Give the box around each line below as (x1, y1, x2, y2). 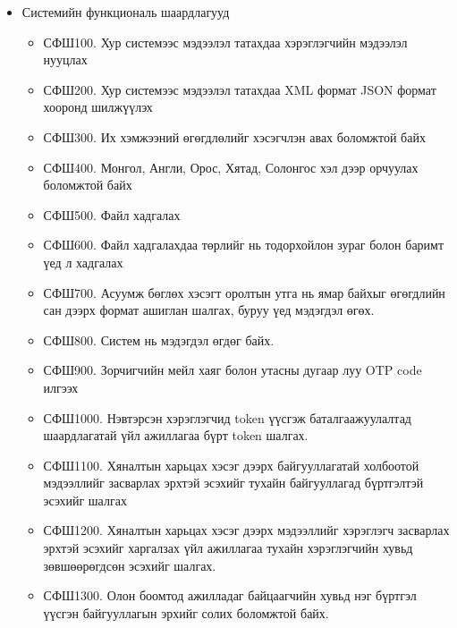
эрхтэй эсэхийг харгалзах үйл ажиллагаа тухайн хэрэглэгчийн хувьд (43, 539, 413, 557)
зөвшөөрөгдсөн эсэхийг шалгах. (43, 556, 216, 574)
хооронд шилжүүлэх (43, 98, 153, 116)
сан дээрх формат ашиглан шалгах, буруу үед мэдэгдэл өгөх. (43, 301, 375, 319)
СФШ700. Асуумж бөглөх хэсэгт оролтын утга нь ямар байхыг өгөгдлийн (43, 283, 445, 301)
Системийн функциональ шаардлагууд (21, 3, 230, 21)
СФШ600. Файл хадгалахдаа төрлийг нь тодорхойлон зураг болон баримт (43, 235, 444, 254)
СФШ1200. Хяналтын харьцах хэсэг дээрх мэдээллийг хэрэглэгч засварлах (43, 521, 450, 539)
